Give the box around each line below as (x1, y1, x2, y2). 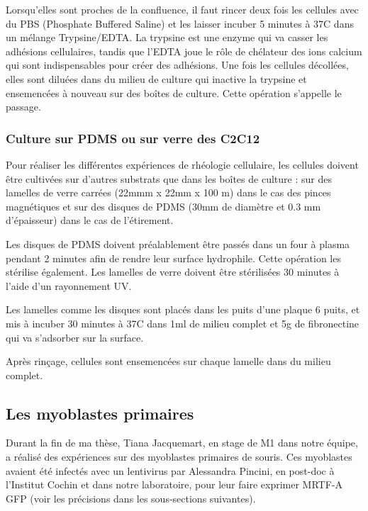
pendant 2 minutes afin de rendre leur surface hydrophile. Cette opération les (6, 250, 341, 265)
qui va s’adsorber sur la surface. (6, 330, 144, 344)
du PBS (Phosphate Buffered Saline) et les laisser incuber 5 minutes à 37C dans (6, 16, 354, 30)
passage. (6, 99, 41, 114)
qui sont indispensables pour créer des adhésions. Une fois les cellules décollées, (6, 57, 349, 72)
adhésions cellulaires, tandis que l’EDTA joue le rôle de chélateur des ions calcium (6, 43, 362, 58)
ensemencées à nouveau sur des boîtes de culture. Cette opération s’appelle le (6, 85, 342, 100)
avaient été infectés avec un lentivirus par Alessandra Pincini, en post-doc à (6, 463, 335, 478)
